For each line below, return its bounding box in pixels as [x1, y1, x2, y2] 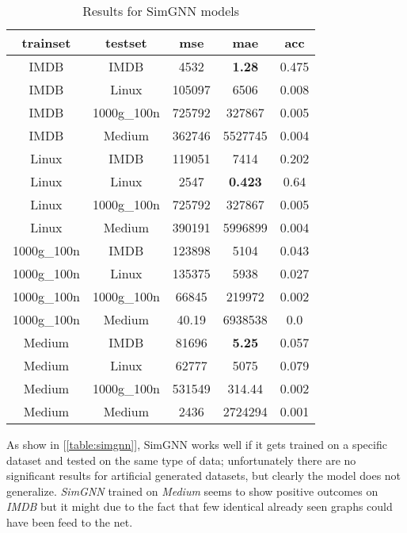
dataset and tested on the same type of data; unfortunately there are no [6, 451, 356, 468]
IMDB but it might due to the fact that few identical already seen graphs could [6, 498, 393, 515]
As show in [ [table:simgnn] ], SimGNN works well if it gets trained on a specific [6, 436, 387, 452]
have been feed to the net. [6, 513, 133, 530]
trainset [21, 33, 71, 52]
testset [105, 33, 147, 52]
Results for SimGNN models [82, 2, 240, 20]
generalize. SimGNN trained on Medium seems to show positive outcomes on [6, 482, 378, 499]
